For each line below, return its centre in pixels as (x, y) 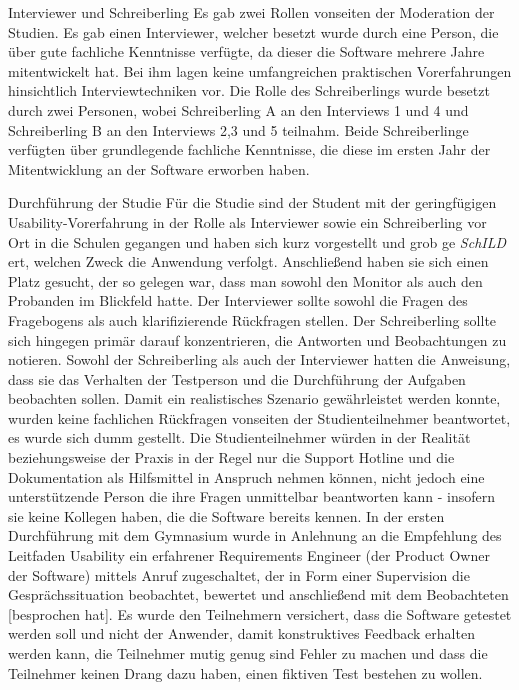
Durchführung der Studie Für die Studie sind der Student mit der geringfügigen (252, 202)
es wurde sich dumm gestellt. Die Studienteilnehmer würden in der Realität (239, 437)
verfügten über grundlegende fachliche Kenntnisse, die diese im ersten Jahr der (249, 149)
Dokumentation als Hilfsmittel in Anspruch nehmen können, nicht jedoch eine (246, 476)
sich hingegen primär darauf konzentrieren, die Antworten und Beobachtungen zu (257, 339)
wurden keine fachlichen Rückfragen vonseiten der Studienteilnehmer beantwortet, (259, 417)
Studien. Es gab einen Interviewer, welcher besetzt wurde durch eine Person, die (253, 31)
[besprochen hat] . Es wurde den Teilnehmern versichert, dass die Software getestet (260, 613)
